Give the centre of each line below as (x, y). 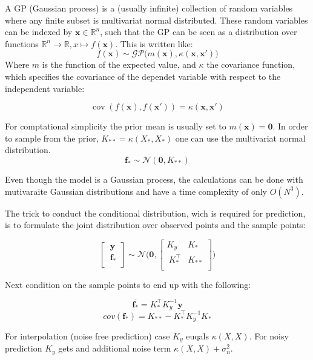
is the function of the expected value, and (119, 64)
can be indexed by (39, 32)
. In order (290, 126)
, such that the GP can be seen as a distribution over (199, 32)
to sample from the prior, (52, 138)
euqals (197, 336)
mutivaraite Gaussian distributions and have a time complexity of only (136, 191)
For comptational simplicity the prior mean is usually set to (116, 126)
